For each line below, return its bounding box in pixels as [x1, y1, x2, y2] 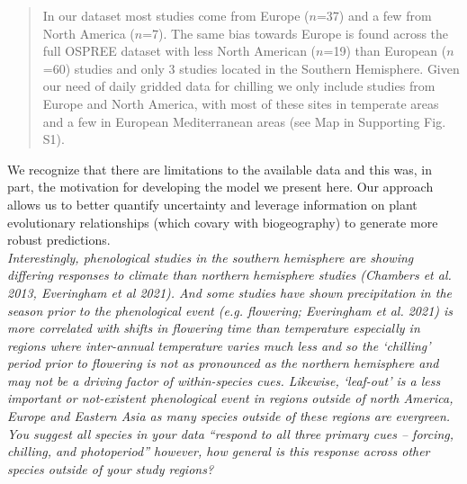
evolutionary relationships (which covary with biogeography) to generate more [7, 212, 438, 231]
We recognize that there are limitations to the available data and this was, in [7, 159, 433, 178]
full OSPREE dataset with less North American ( [42, 41, 317, 60]
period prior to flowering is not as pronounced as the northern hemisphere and [7, 354, 439, 372]
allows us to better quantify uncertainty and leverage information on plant [7, 194, 418, 213]
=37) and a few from [316, 6, 432, 24]
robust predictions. [7, 230, 111, 249]
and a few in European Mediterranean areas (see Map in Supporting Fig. [42, 112, 446, 130]
